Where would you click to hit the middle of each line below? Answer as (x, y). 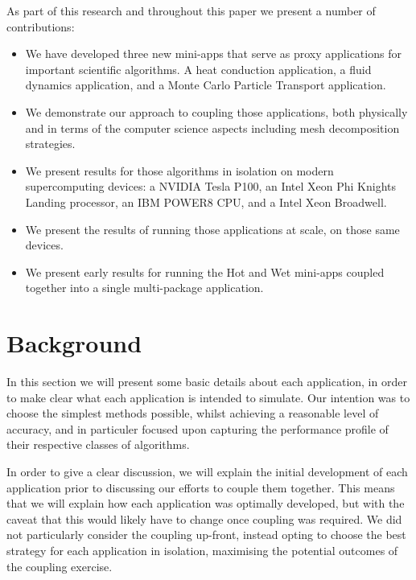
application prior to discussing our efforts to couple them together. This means (201, 487)
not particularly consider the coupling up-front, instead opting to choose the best (206, 535)
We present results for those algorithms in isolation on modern (179, 170)
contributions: (41, 26)
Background (74, 343)
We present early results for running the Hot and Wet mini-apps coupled (205, 271)
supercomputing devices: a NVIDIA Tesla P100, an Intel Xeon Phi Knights (211, 186)
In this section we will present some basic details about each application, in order (207, 382)
